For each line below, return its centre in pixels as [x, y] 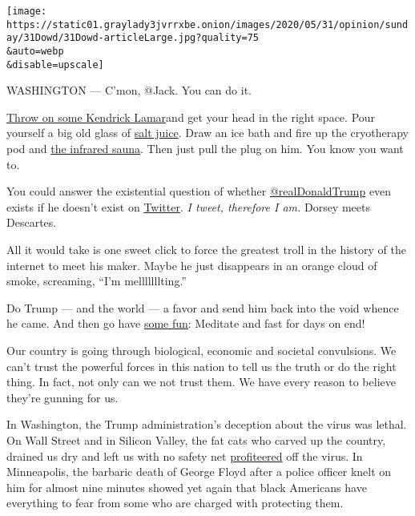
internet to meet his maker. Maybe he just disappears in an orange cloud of [192, 265]
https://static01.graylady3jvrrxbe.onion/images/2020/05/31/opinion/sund [207, 24]
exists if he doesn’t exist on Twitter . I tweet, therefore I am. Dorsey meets [188, 206]
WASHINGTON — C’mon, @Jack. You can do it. [129, 90]
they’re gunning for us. [62, 397]
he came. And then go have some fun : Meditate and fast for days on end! [186, 323]
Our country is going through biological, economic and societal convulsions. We [201, 350]
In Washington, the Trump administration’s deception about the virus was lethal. [207, 424]
